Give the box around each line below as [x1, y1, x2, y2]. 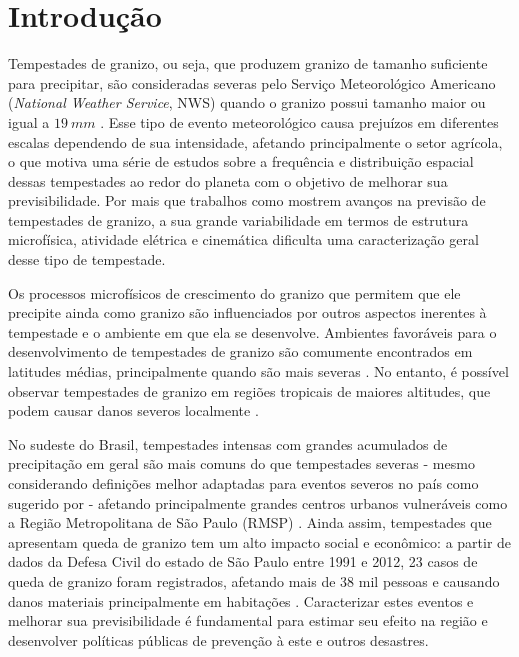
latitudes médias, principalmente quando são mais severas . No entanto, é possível [8, 361, 509, 382]
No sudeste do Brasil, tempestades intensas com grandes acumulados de [8, 433, 448, 454]
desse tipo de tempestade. [8, 249, 166, 270]
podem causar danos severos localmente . [8, 400, 259, 421]
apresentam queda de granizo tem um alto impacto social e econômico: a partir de [8, 531, 512, 552]
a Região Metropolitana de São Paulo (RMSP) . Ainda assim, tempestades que [8, 512, 492, 533]
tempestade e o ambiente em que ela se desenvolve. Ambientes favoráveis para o [8, 321, 497, 342]
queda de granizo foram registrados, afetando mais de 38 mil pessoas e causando [8, 570, 500, 591]
